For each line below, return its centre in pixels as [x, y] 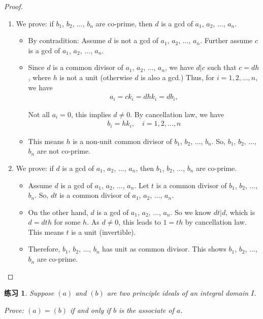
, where [39, 77]
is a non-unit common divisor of [122, 141]
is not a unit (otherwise [96, 77]
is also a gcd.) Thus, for [178, 77]
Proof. [13, 6]
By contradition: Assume [67, 40]
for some [67, 222]
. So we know [191, 212]
